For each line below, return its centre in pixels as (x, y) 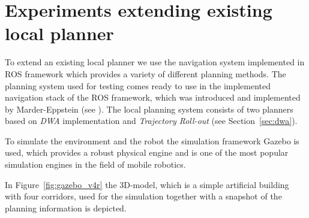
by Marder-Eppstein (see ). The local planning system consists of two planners (149, 109)
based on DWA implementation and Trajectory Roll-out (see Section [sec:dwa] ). (151, 121)
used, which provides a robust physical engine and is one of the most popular (147, 152)
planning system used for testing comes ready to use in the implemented (138, 85)
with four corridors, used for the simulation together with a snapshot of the (143, 196)
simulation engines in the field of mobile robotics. (95, 164)
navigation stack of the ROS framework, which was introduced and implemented (153, 97)
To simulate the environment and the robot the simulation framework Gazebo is (152, 140)
